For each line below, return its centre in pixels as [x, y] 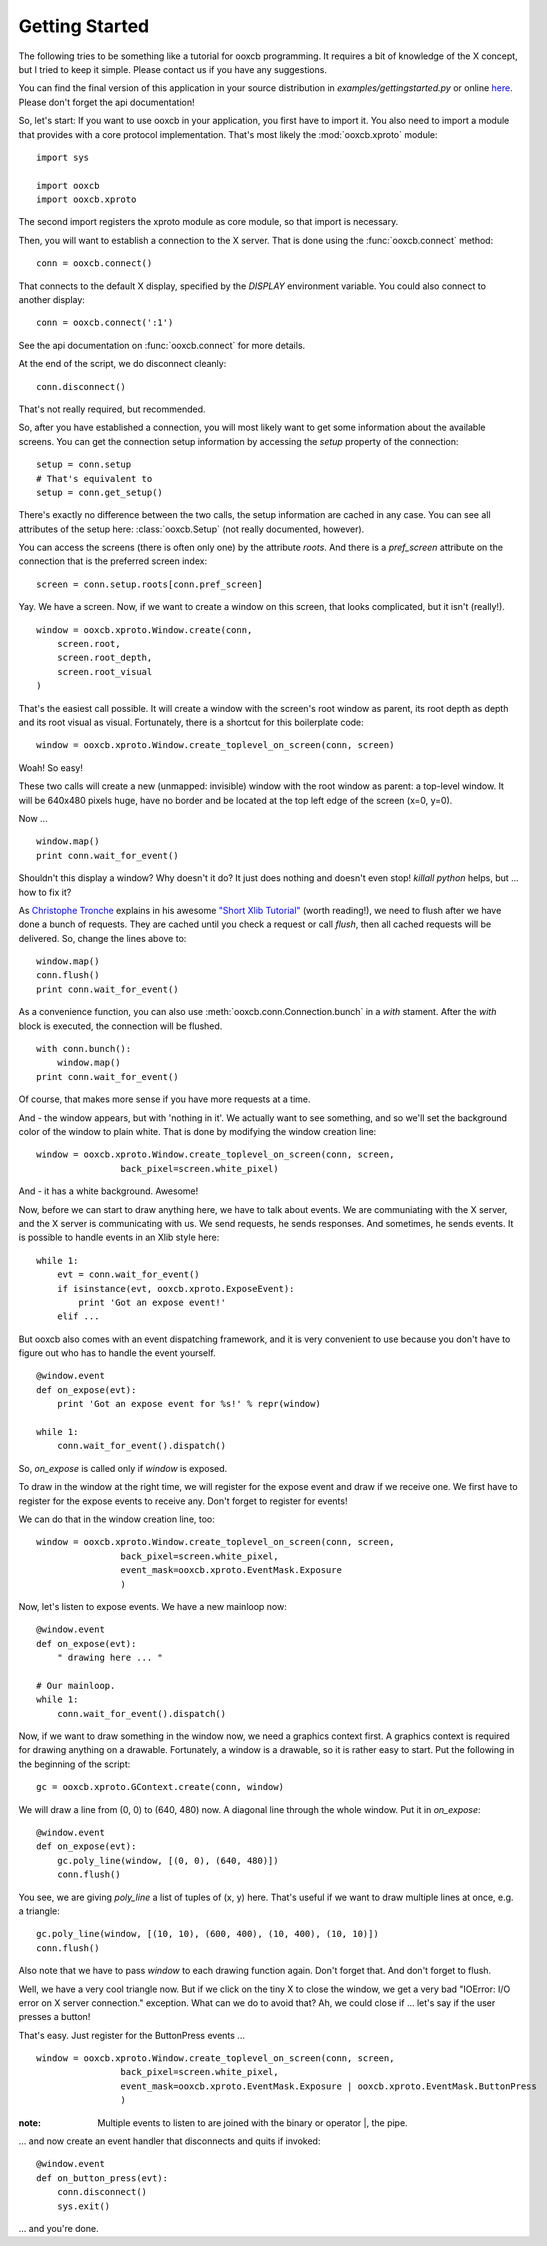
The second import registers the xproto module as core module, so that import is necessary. [208, 222]
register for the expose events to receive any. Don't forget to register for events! [183, 1501]
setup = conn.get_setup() [100, 492]
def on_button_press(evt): [102, 2178]
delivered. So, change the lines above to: [102, 938]
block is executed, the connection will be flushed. [120, 1026]
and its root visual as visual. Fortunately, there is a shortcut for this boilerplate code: [191, 722]
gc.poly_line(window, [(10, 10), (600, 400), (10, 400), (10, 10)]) [207, 1934]
